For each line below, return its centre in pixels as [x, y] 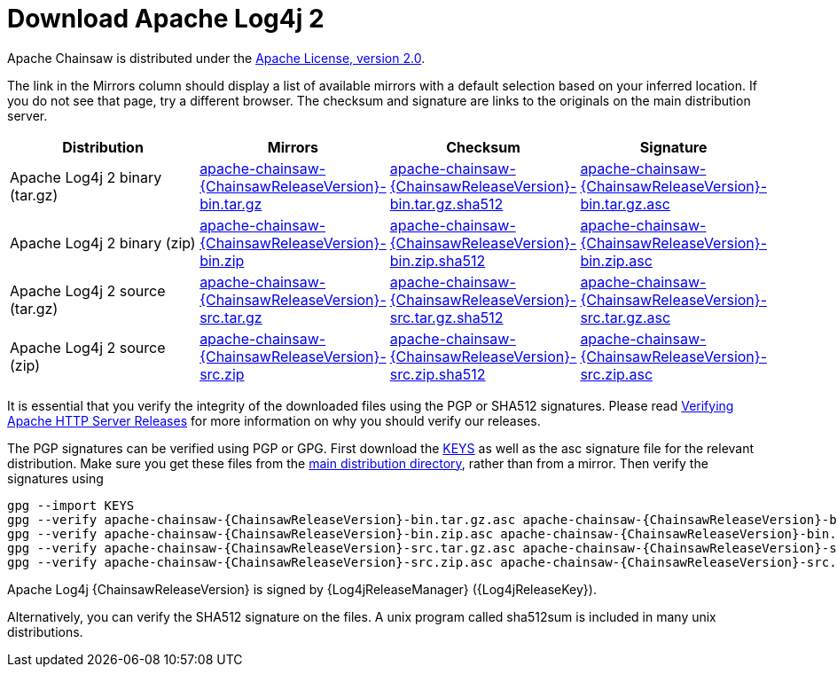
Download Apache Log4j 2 [166, 19]
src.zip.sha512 [438, 374]
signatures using [55, 478]
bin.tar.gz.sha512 [446, 204]
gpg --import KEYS [71, 505]
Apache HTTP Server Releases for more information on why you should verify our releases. [274, 420]
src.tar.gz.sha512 [446, 317]
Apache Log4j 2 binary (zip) [103, 243]
